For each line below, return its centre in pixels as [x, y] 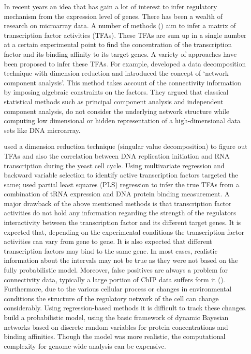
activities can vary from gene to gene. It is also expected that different [108, 241]
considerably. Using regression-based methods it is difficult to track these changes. [125, 308]
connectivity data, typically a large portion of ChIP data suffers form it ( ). [115, 279]
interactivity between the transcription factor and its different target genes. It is [123, 222]
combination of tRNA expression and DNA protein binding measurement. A [117, 194]
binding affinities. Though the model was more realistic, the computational [115, 336]
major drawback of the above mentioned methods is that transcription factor [118, 203]
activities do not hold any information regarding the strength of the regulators [120, 213]
